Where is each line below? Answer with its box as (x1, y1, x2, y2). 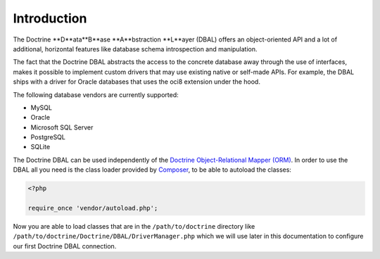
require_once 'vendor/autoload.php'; (27, 204, 158, 212)
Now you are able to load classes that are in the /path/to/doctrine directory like (13, 222, 255, 230)
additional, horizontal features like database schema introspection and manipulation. (13, 44, 258, 53)
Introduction (13, 11, 87, 26)
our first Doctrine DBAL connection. (13, 241, 117, 250)
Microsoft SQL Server (30, 123, 94, 132)
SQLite (30, 143, 51, 151)
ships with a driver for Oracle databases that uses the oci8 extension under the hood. (13, 77, 260, 86)
